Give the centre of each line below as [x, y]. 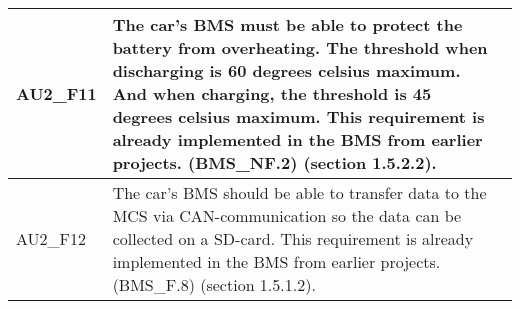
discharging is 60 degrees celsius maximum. [286, 70]
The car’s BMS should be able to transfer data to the [299, 192]
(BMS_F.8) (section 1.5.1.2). [214, 284]
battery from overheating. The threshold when [300, 47]
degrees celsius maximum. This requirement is [298, 116]
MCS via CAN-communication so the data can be [287, 215]
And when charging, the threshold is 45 [272, 93]
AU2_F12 [51, 238]
